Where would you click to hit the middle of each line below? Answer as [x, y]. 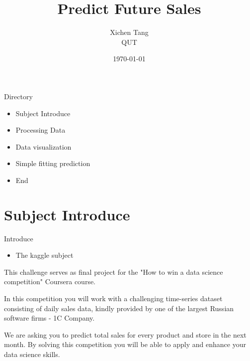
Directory [18, 96]
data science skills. [32, 354]
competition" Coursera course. [50, 281]
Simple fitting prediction [53, 163]
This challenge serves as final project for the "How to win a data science [114, 271]
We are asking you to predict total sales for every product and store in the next [125, 334]
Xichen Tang [129, 32]
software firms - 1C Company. [49, 318]
